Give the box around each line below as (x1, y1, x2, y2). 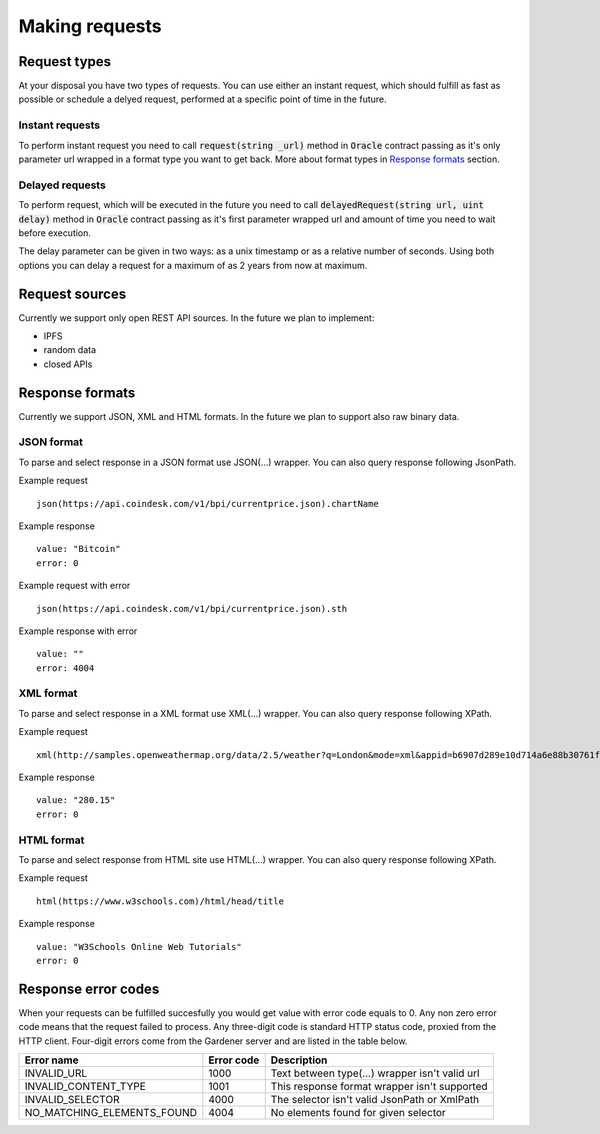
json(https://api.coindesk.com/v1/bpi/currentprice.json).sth (36, 603, 348, 614)
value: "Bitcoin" (36, 543, 121, 555)
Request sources (18, 285, 127, 302)
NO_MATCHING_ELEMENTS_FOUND (24, 1105, 197, 1119)
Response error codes (18, 980, 160, 997)
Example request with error (18, 580, 131, 592)
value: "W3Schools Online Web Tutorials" (36, 941, 242, 952)
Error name (24, 1053, 79, 1067)
